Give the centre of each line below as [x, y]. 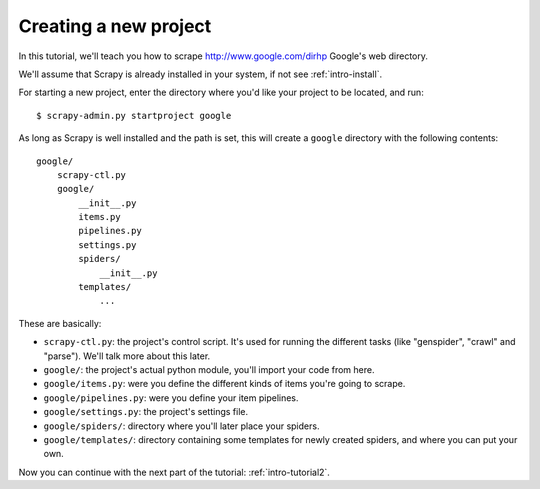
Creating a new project [115, 26]
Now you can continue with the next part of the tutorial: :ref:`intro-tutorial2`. [174, 472]
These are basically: [60, 323]
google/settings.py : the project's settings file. [146, 412]
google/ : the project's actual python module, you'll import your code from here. [209, 369]
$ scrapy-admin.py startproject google [134, 115]
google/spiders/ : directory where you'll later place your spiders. [181, 426]
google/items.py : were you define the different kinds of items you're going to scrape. [224, 384]
